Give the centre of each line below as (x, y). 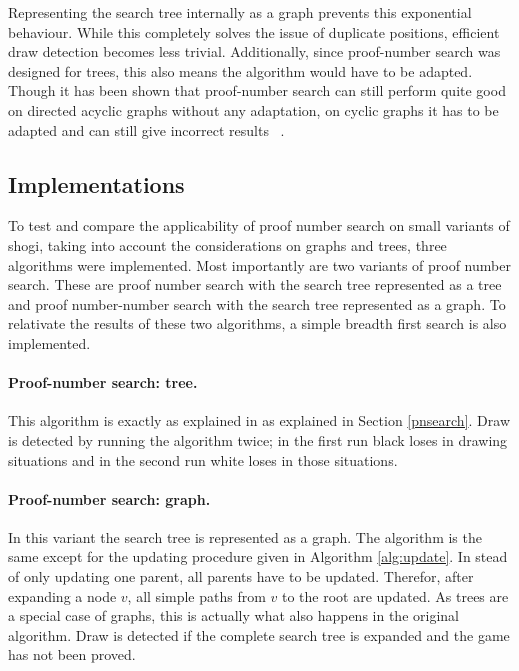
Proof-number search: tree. (103, 382)
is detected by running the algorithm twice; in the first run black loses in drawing (258, 439)
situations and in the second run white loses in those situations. (203, 459)
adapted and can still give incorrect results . (146, 129)
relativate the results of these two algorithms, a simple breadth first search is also (257, 323)
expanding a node (62, 595)
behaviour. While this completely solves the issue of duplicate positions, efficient (254, 31)
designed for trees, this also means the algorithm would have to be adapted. (240, 70)
